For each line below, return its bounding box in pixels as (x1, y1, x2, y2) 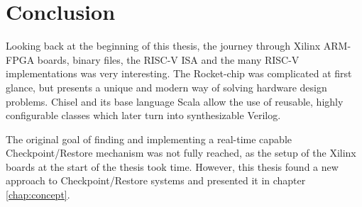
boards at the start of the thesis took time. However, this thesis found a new (6, 159, 339, 174)
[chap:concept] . (6, 187, 70, 202)
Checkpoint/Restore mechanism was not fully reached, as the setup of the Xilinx (6, 145, 356, 160)
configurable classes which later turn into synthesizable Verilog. (6, 108, 281, 123)
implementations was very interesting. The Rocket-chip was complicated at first (6, 66, 352, 81)
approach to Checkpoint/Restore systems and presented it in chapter (6, 173, 306, 188)
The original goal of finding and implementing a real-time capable (6, 131, 292, 146)
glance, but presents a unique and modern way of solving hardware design (6, 79, 327, 94)
